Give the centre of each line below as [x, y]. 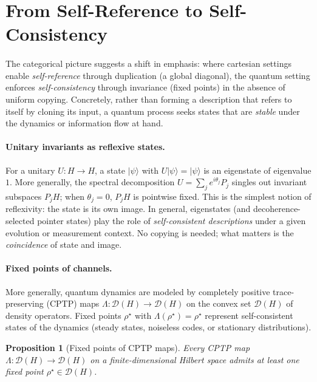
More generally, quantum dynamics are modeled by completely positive [138, 291]
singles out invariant [269, 182]
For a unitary [30, 170]
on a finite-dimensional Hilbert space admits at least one [195, 359]
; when [72, 196]
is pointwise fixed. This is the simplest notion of [222, 196]
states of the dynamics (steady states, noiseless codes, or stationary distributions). [158, 327]
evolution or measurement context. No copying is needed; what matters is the [150, 232]
